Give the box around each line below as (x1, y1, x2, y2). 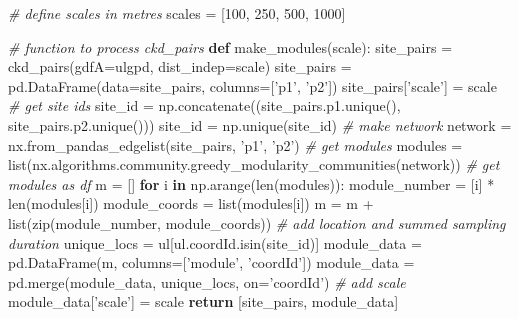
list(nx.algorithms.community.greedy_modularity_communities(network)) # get (8, 154, 500, 175)
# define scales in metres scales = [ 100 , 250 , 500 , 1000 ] (8, 3, 346, 23)
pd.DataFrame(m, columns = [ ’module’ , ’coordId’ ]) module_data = (8, 252, 415, 273)
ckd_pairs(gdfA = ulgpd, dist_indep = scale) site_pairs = (8, 56, 352, 77)
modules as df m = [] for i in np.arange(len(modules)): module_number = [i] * (8, 173, 495, 194)
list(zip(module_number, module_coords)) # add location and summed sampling (8, 212, 506, 233)
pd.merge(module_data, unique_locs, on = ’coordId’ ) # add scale (8, 271, 406, 292)
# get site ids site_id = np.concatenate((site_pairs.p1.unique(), (8, 95, 401, 116)
